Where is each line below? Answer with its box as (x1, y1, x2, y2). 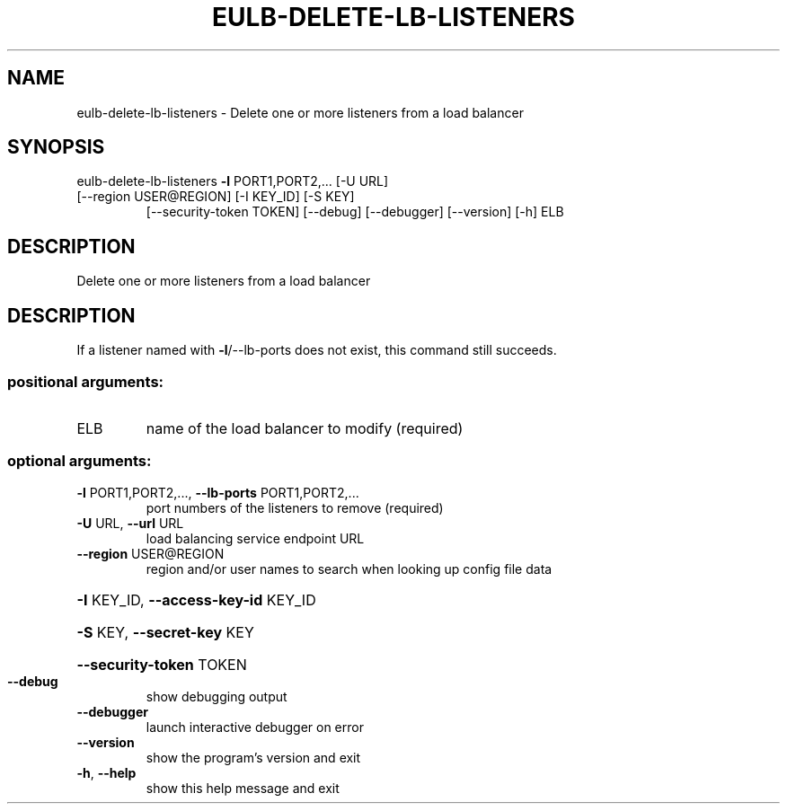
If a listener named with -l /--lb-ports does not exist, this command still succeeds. (76, 342, 557, 358)
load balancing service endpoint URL (146, 530, 365, 546)
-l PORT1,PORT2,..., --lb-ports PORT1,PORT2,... (76, 484, 359, 500)
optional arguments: (7, 452, 152, 471)
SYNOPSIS (7, 136, 105, 159)
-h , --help (76, 764, 137, 780)
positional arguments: (7, 372, 164, 391)
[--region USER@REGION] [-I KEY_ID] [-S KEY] (76, 189, 355, 205)
